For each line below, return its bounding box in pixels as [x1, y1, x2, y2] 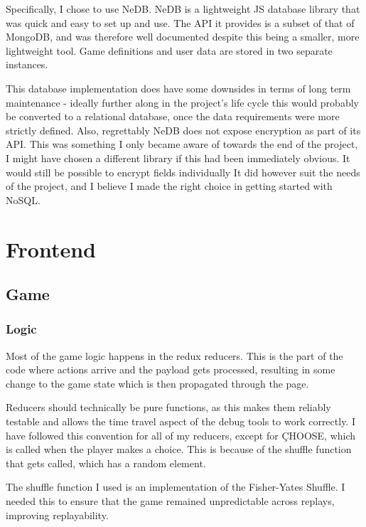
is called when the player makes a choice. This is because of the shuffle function [6, 442, 352, 457]
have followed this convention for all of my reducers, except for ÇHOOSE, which [6, 427, 356, 442]
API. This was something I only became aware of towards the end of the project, [6, 137, 358, 151]
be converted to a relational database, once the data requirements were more [6, 109, 340, 124]
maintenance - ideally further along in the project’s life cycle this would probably [6, 95, 359, 110]
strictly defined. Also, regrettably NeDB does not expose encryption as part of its [6, 122, 361, 137]
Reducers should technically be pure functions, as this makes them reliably [6, 400, 331, 415]
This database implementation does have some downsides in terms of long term [6, 80, 351, 95]
